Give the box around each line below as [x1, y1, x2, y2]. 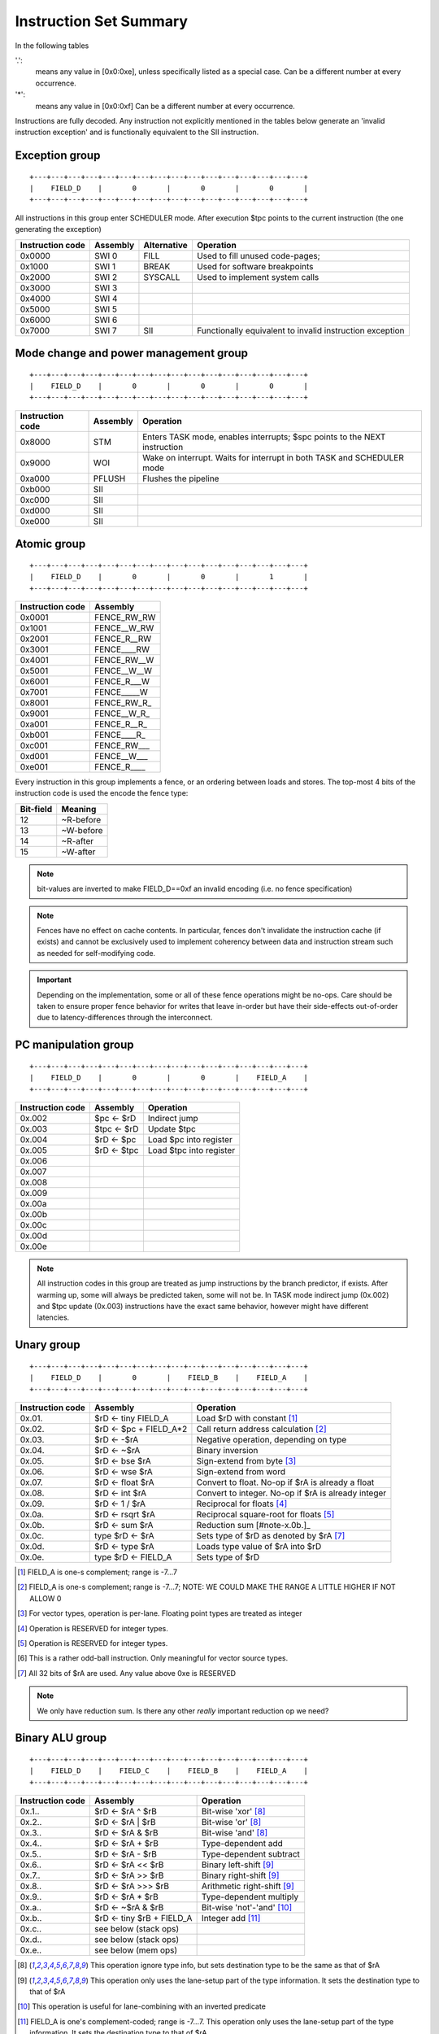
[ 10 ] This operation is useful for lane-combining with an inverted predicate [17, 2001, 266, 2011]
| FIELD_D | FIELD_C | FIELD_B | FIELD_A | [29, 1766, 308, 1775]
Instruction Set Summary [15, 12, 189, 30]
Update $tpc [147, 1123, 197, 1134]
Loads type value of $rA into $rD [196, 1541, 322, 1552]
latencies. [37, 1312, 70, 1322]
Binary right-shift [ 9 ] [201, 1870, 280, 1881]
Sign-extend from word [196, 1466, 286, 1477]
